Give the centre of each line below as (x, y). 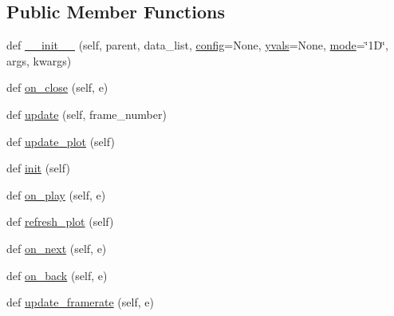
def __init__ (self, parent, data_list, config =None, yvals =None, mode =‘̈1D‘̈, (197, 45)
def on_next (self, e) (57, 248)
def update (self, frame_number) (87, 114)
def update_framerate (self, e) (80, 302)
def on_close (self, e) (57, 87)
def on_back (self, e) (57, 275)
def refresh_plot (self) (60, 221)
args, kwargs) (39, 60)
